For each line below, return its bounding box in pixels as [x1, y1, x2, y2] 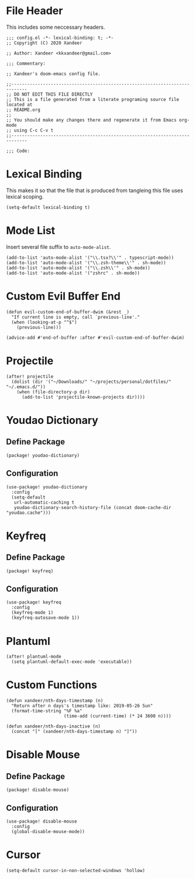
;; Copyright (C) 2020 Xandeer [6, 40, 83, 46]
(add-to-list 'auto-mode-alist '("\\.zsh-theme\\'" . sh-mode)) [6, 260, 166, 265]
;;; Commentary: [6, 60, 46, 66]
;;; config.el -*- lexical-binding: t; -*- [6, 35, 114, 41]
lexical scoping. [6, 193, 44, 200]
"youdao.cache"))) [6, 510, 51, 516]
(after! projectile [6, 373, 54, 379]
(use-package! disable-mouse [6, 819, 77, 824]
